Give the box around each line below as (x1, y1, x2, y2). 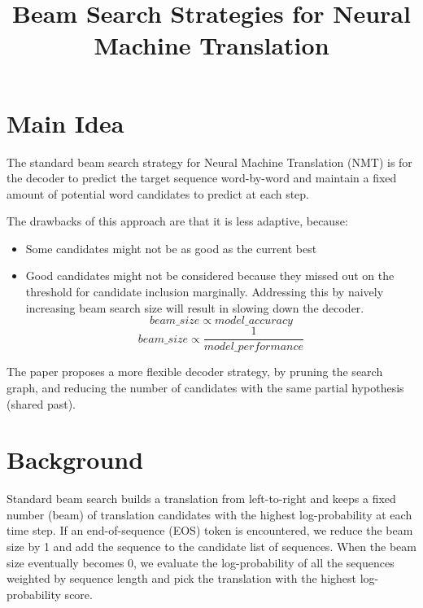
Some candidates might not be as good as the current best (25, 239, 317, 256)
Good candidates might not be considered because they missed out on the (25, 267, 395, 284)
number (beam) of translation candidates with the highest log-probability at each (7, 505, 412, 523)
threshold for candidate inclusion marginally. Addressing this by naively (25, 283, 384, 300)
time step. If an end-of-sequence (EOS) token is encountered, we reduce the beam (7, 522, 413, 539)
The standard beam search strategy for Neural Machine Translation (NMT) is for (7, 153, 412, 170)
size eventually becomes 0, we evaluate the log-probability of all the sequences (7, 553, 395, 571)
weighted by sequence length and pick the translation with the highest (7, 570, 356, 587)
